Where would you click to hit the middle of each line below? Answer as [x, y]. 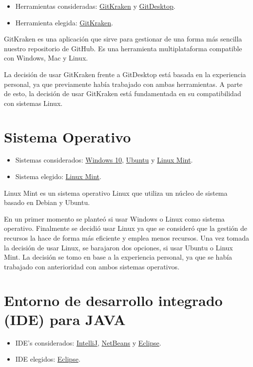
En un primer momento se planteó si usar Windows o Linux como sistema [114, 218]
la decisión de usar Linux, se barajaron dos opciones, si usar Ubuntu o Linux [118, 247]
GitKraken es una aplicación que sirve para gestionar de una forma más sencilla [123, 39]
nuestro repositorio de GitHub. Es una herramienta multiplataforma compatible [123, 48]
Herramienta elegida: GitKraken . [64, 22]
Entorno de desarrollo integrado [113, 300]
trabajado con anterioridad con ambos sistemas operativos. [92, 266]
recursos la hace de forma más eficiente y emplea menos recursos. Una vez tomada [126, 238]
